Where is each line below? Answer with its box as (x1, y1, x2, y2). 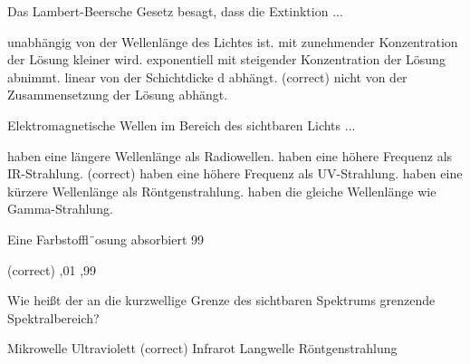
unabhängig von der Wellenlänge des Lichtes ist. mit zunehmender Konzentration (7, 32, 458, 51)
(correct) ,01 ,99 (7, 260, 97, 279)
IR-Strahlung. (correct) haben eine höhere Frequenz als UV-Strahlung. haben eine (7, 164, 463, 183)
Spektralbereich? (7, 308, 100, 327)
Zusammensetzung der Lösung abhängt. (7, 85, 228, 104)
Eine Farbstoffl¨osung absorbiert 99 (7, 229, 204, 248)
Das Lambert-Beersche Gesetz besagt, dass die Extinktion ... (7, 2, 343, 20)
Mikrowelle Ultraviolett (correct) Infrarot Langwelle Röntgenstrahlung (7, 339, 398, 358)
